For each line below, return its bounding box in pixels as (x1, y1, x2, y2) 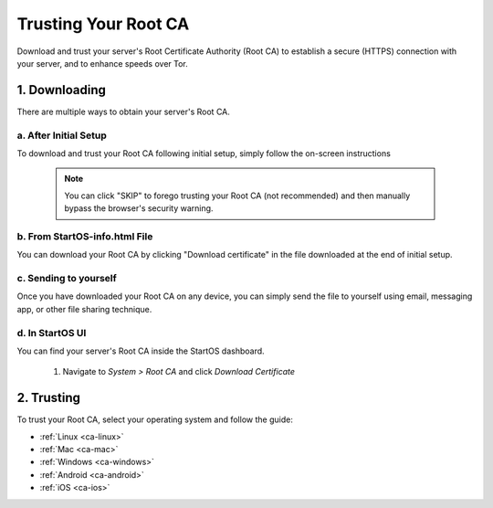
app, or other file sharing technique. (16, 303, 152, 314)
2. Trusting (16, 390, 81, 406)
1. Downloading (16, 82, 107, 98)
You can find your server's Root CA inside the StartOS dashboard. (16, 345, 265, 356)
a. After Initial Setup (16, 129, 107, 142)
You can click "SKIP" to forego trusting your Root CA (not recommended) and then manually (64, 190, 411, 201)
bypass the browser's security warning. (64, 203, 214, 214)
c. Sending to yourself (16, 272, 118, 285)
